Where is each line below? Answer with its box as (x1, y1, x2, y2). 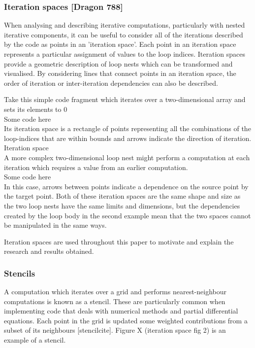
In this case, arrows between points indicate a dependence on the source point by (4, 181, 249, 191)
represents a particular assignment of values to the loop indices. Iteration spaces (4, 49, 245, 59)
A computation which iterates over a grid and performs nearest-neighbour (4, 286, 227, 297)
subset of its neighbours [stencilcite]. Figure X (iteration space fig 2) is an (4, 325, 226, 335)
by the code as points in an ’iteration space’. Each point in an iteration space (4, 39, 236, 49)
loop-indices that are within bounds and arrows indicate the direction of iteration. (4, 133, 252, 143)
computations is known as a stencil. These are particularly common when (4, 296, 225, 306)
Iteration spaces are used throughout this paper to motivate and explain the (4, 236, 234, 246)
